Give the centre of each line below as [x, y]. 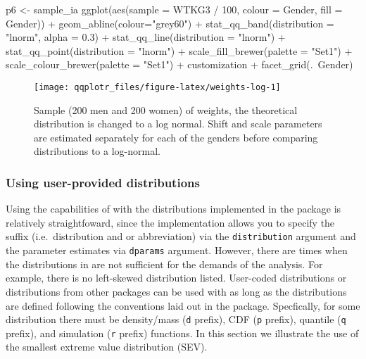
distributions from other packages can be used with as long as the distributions [176, 291]
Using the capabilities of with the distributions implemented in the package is [173, 209]
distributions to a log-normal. [97, 151]
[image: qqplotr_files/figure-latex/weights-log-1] [157, 87]
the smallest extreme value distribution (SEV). [107, 347]
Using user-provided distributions [103, 182]
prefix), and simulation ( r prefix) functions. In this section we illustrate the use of [182, 333]
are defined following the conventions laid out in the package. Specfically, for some [183, 305]
